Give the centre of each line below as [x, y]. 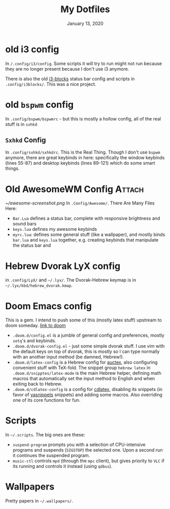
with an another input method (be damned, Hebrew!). [68, 357]
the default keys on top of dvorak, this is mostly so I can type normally [86, 351]
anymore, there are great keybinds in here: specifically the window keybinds [85, 158]
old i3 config [32, 49]
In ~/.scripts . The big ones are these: [45, 435]
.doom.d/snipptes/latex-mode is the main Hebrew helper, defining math [87, 373]
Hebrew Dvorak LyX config [63, 266]
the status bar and [32, 246]
